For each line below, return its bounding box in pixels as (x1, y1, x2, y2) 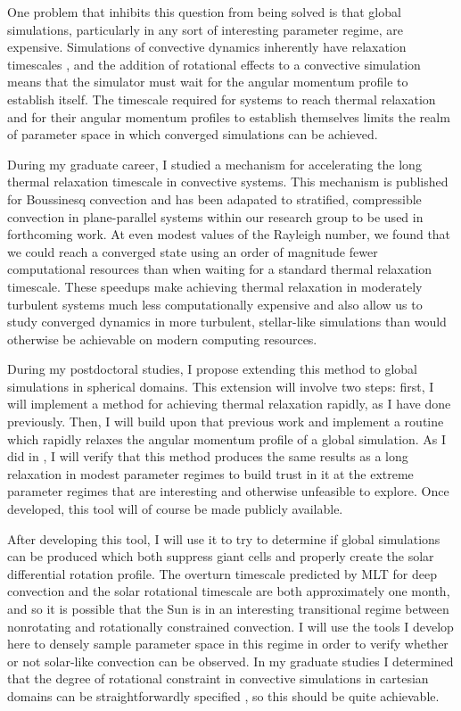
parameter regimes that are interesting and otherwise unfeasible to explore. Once (7, 482, 449, 500)
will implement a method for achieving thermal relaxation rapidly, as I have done (7, 394, 451, 413)
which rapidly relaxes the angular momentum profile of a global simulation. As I (7, 429, 446, 448)
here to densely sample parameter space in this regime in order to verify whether (7, 634, 449, 653)
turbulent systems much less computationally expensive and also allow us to (7, 294, 423, 313)
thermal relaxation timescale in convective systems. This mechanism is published (7, 172, 449, 191)
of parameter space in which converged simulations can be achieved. (7, 125, 378, 144)
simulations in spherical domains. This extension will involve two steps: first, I (7, 376, 434, 395)
